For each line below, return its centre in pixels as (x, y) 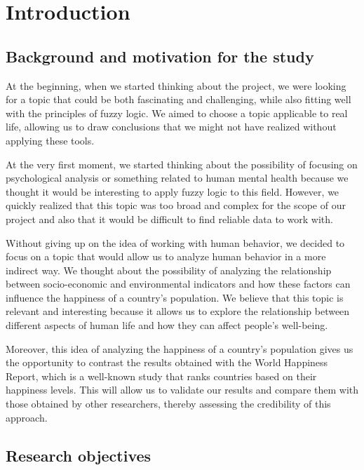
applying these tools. (50, 140)
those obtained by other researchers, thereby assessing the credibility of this (168, 404)
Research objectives (79, 455)
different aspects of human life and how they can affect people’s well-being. (167, 325)
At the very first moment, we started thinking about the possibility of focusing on (182, 164)
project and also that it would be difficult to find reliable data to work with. (169, 219)
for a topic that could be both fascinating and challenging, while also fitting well (178, 99)
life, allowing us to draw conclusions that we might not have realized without (171, 127)
